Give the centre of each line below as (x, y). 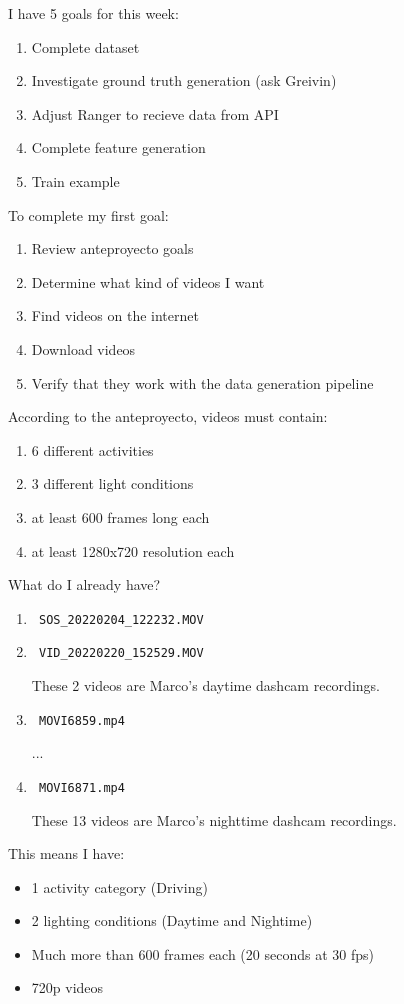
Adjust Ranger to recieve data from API (155, 113)
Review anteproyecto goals (112, 248)
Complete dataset (85, 46)
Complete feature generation (118, 147)
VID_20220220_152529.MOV (121, 653)
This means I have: (66, 853)
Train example (75, 180)
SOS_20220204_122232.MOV (121, 619)
